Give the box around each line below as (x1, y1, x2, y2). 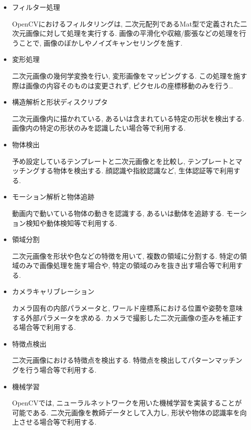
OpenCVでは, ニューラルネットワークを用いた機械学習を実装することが (12, 398, 242, 408)
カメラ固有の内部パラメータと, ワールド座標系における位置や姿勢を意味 (12, 303, 243, 313)
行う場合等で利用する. (25, 365, 97, 375)
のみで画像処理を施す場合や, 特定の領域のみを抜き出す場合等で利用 (19, 260, 236, 270)
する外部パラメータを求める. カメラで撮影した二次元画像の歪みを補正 (12, 312, 236, 322)
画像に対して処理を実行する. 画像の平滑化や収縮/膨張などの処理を (25, 28, 239, 38)
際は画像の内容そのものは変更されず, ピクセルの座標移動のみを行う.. (12, 80, 233, 90)
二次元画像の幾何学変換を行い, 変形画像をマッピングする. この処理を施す (12, 70, 247, 81)
